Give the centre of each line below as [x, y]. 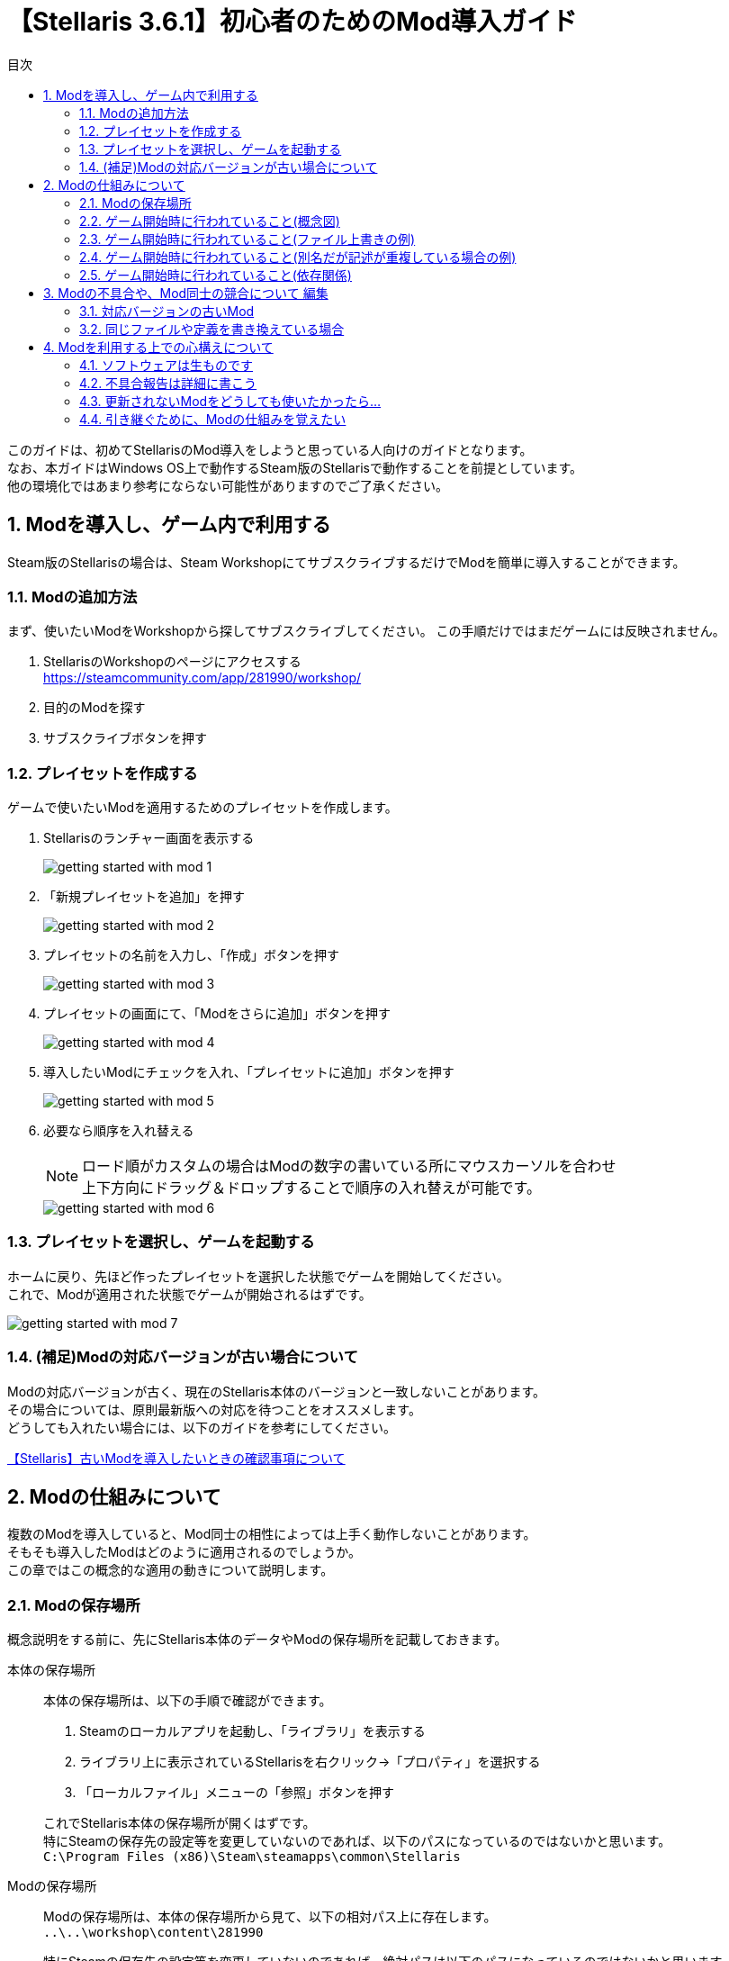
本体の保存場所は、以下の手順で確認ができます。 [188, 1701]
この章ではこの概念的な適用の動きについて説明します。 [171, 1570]
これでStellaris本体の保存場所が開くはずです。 [180, 1823]
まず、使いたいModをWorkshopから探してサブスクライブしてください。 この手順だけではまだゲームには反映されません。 [366, 631]
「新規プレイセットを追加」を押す [144, 897]
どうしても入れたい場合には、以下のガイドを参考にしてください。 [202, 1427]
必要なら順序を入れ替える [119, 1131]
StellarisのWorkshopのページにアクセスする [172, 662]
